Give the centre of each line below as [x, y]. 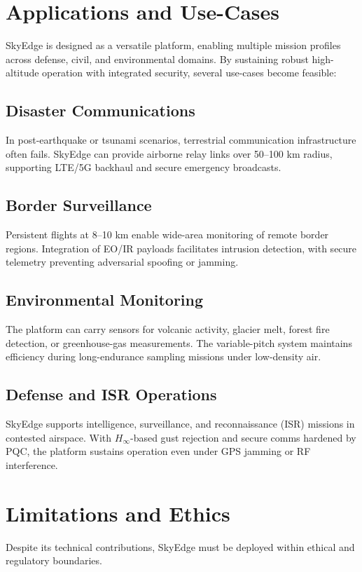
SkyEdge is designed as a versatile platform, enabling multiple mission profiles [173, 45]
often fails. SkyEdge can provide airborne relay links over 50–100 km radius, [169, 153]
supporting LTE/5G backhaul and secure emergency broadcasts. [144, 167]
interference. [32, 464]
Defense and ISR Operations [111, 394]
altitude [22, 73]
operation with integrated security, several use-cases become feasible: [189, 73]
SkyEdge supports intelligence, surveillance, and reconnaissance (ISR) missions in [180, 424]
